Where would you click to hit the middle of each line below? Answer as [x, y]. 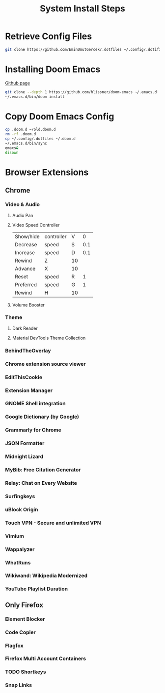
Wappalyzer [20, 549]
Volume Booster [28, 305]
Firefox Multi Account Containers [46, 658]
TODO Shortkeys [26, 672]
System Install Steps [82, 9]
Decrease [26, 244]
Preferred [26, 284]
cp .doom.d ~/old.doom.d [30, 130]
